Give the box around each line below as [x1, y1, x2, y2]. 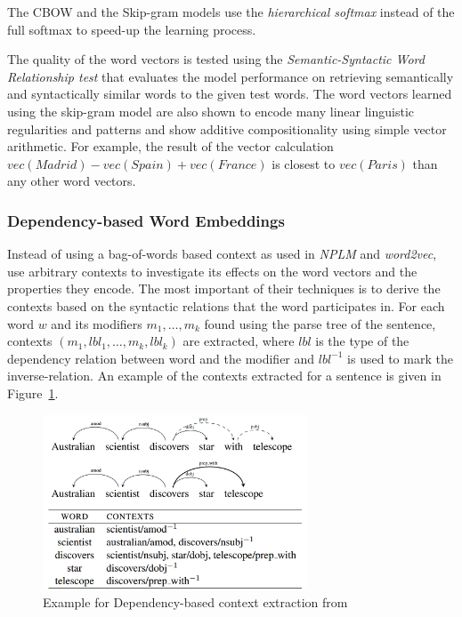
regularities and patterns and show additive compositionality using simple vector [7, 119, 447, 138]
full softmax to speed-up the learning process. [7, 20, 256, 38]
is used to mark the [347, 349, 453, 367]
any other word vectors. [7, 172, 136, 190]
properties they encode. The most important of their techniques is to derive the [7, 279, 441, 298]
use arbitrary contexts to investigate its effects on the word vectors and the [7, 261, 417, 280]
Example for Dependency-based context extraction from [43, 592, 348, 611]
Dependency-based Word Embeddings [7, 209, 285, 231]
